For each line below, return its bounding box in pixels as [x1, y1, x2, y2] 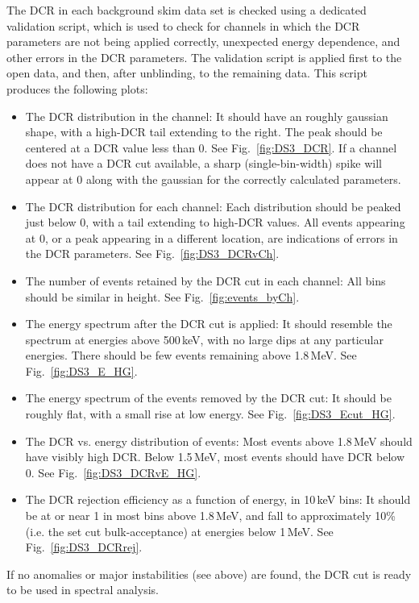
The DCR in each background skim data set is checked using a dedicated [6, 2, 367, 18]
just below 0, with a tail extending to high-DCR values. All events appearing [25, 214, 405, 231]
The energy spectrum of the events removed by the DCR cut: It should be [25, 389, 392, 406]
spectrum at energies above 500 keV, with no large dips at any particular [25, 331, 384, 347]
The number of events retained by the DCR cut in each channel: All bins [25, 272, 386, 289]
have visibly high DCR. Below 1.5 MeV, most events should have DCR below [25, 448, 405, 465]
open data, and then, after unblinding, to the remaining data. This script [6, 64, 367, 81]
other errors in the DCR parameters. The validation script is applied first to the [6, 48, 402, 65]
